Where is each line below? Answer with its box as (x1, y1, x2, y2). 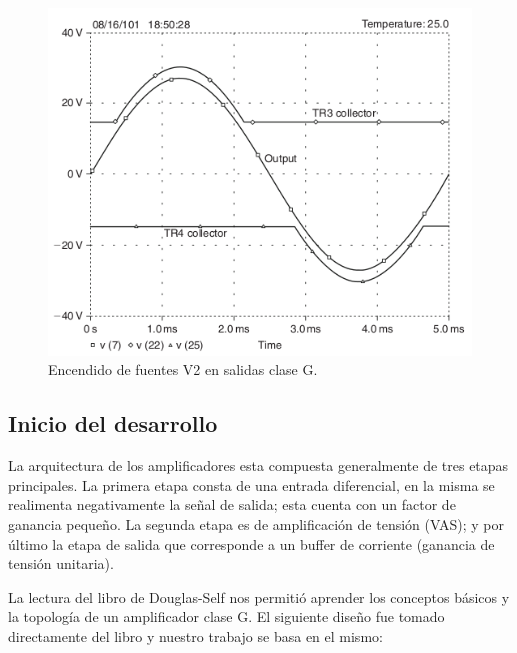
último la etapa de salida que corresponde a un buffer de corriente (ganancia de (8, 533, 495, 554)
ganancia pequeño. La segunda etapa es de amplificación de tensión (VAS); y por (8, 513, 504, 534)
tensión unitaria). (8, 553, 114, 574)
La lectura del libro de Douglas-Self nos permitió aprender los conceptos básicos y (8, 586, 510, 607)
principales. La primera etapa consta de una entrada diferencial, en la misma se (8, 474, 495, 495)
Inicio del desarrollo (8, 408, 218, 439)
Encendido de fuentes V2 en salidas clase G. (48, 359, 318, 380)
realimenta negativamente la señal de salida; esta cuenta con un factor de (8, 494, 456, 515)
